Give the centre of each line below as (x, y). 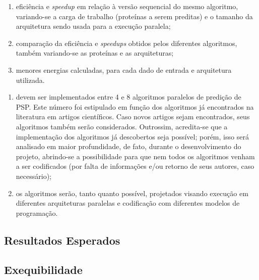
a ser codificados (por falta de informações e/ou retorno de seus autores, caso (135, 166)
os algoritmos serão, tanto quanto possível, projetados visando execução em (132, 193)
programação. (37, 213)
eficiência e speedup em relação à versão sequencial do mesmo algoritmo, (127, 6)
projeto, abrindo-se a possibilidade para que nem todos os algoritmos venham (135, 156)
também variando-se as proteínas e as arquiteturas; (95, 53)
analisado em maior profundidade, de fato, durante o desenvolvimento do (128, 146)
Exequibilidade (43, 270)
